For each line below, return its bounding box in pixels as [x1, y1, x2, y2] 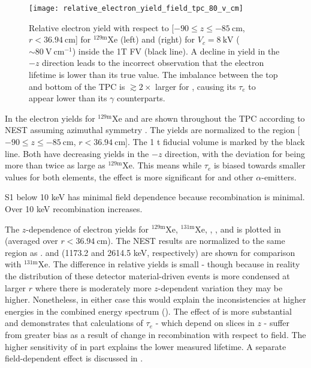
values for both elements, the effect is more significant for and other [5, 170, 253, 183]
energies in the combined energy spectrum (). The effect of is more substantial [5, 304, 292, 317]
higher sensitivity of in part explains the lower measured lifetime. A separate [5, 340, 286, 352]
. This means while [132, 159, 202, 171]
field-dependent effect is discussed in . [5, 352, 143, 364]
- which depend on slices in [155, 316, 255, 329]
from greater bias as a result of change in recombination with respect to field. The [5, 328, 306, 340]
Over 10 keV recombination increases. [5, 202, 143, 215]
